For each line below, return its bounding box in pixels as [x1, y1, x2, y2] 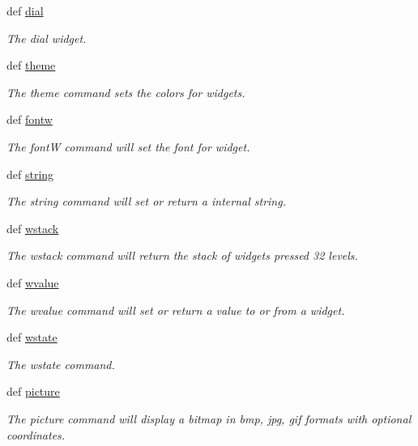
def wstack [6, 219, 59, 236]
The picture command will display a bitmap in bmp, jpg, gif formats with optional [6, 410, 412, 427]
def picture [6, 383, 60, 400]
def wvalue [6, 274, 59, 291]
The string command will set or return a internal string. [6, 193, 286, 210]
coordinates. [6, 426, 66, 443]
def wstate [6, 329, 58, 346]
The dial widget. [6, 29, 87, 46]
